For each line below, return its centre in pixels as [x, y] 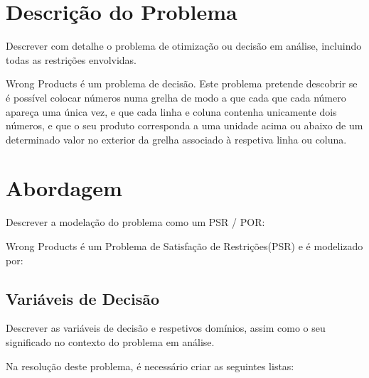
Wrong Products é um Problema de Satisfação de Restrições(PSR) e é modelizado [184, 246]
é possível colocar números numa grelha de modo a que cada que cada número [176, 97]
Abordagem [64, 188]
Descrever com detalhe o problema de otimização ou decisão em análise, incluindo [184, 46]
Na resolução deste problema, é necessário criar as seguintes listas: [150, 366]
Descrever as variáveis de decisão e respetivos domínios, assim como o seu [166, 328]
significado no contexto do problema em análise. [110, 341]
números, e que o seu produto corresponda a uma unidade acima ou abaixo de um [184, 125]
